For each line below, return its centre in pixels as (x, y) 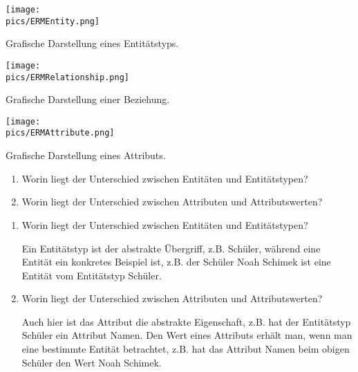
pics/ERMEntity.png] (53, 21)
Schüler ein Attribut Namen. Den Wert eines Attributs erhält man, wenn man (187, 335)
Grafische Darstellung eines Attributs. (86, 155)
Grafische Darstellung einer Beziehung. (88, 99)
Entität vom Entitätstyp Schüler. (92, 275)
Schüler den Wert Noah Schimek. (92, 362)
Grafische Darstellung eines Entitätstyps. (92, 43)
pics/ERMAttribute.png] (60, 133)
